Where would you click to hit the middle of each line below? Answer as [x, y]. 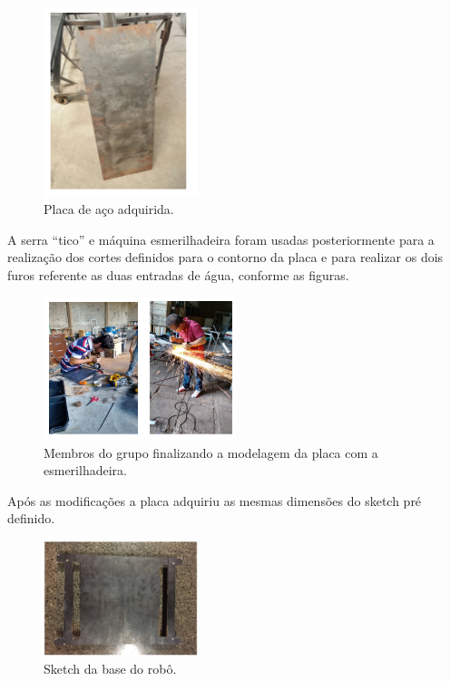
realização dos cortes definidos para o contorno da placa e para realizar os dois [225, 257]
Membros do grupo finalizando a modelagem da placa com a [211, 452]
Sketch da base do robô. [110, 669]
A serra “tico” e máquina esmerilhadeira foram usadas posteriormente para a [221, 239]
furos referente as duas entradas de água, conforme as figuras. [178, 274]
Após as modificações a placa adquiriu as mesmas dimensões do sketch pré [215, 500]
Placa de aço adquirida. [109, 209]
